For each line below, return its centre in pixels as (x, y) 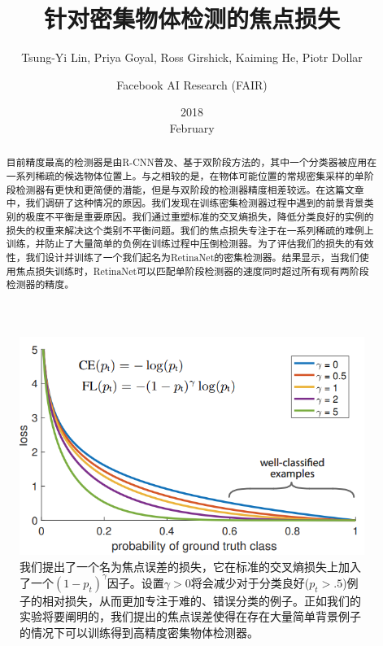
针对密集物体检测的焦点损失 (191, 18)
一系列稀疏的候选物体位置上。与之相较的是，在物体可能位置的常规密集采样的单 (185, 175)
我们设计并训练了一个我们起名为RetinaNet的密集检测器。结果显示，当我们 (192, 257)
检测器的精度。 (40, 284)
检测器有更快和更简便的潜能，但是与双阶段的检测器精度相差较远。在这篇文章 (190, 189)
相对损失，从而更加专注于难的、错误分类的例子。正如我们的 (201, 600)
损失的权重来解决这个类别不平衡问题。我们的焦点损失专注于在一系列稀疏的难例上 (190, 230)
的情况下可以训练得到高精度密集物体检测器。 (139, 632)
